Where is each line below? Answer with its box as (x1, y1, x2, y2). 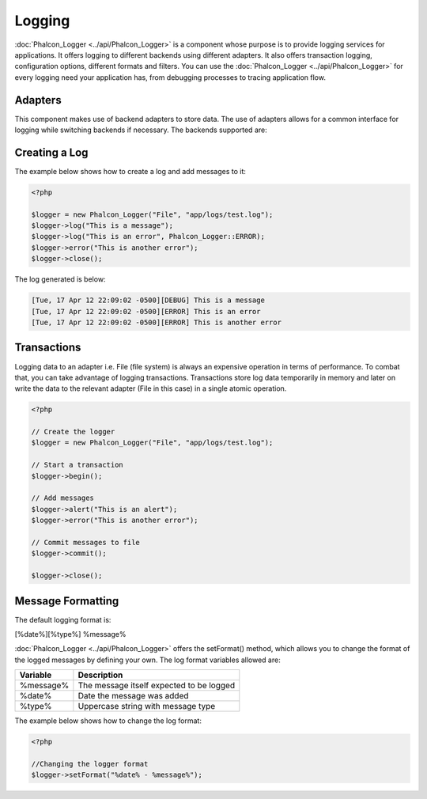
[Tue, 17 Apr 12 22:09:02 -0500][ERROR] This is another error (31, 318, 282, 327)
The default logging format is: (14, 615, 111, 624)
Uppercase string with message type (77, 701, 216, 712)
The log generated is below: (14, 275, 106, 284)
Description (77, 669, 123, 680)
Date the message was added (77, 691, 189, 702)
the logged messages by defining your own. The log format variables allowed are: (14, 655, 281, 665)
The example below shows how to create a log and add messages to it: (14, 166, 247, 176)
